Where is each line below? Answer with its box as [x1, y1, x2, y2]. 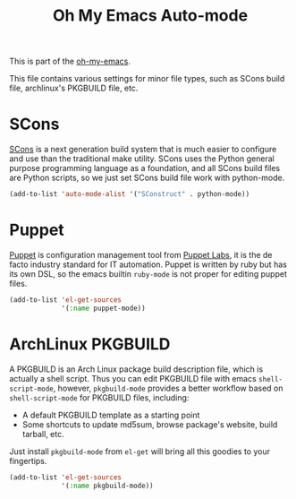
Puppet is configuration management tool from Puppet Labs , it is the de [9, 249, 273, 260]
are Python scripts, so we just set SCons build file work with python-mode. [9, 172, 285, 184]
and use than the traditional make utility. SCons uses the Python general [9, 153, 275, 164]
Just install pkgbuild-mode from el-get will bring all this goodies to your [9, 445, 271, 457]
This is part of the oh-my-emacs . [9, 56, 131, 67]
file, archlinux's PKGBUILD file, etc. [9, 82, 139, 94]
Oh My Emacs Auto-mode [52, 5, 249, 26]
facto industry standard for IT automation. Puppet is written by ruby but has [9, 259, 288, 270]
